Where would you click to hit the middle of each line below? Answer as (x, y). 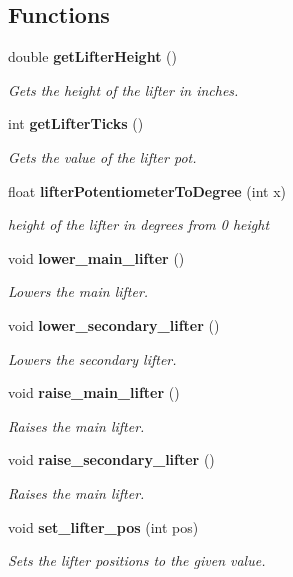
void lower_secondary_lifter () (114, 324)
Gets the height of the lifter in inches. (123, 89)
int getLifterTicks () (76, 123)
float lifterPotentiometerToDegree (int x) (147, 190)
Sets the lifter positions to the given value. (137, 560)
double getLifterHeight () (92, 56)
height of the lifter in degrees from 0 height (139, 224)
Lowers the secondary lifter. (92, 358)
